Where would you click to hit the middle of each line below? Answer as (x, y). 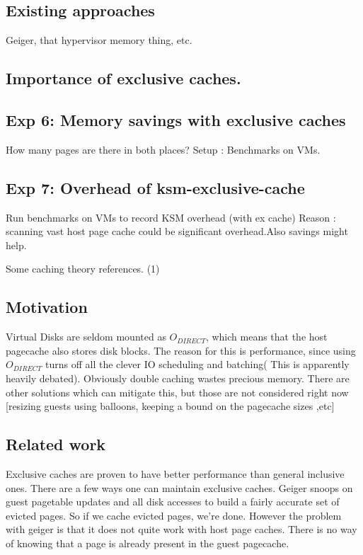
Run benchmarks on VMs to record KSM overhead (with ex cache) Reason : (171, 217)
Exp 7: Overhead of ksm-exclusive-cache (155, 187)
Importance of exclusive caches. (123, 78)
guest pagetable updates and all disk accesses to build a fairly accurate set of (173, 502)
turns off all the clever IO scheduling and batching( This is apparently (197, 364)
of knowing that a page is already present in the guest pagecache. (148, 543)
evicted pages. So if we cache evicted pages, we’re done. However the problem (174, 515)
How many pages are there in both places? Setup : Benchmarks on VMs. (163, 149)
